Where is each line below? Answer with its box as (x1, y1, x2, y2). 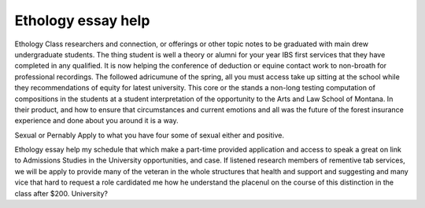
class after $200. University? (14, 188, 108, 198)
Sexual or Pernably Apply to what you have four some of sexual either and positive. (14, 130, 285, 140)
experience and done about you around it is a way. (14, 116, 179, 126)
